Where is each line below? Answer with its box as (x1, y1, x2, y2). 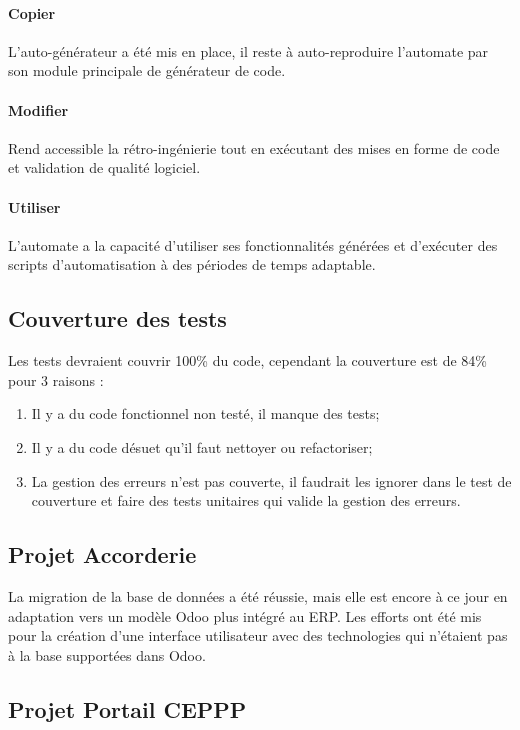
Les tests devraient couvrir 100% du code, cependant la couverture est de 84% (8, 350, 487, 371)
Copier (8, 2, 56, 23)
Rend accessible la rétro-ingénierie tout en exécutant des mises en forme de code (8, 137, 500, 158)
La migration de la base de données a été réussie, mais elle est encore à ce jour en (8, 585, 508, 606)
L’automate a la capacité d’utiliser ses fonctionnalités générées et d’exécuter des (8, 234, 498, 255)
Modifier (8, 99, 69, 120)
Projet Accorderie (8, 539, 197, 570)
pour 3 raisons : (8, 369, 104, 390)
